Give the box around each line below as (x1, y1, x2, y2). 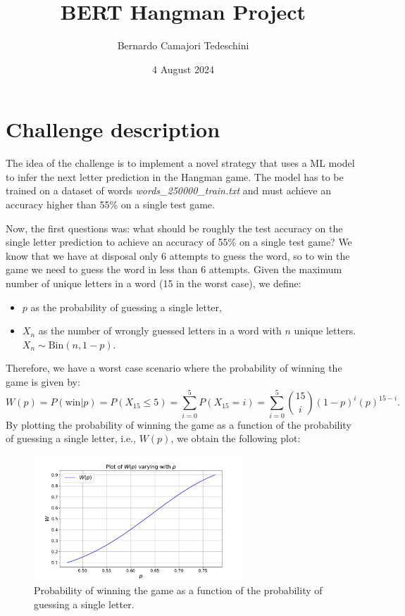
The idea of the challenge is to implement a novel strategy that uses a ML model (6, 156, 355, 170)
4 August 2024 (152, 61, 214, 76)
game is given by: (6, 374, 80, 389)
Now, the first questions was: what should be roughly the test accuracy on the (6, 220, 343, 235)
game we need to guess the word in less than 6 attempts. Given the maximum (6, 262, 342, 277)
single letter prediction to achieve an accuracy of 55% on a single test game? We (6, 234, 352, 249)
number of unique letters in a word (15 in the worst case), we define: (6, 276, 301, 290)
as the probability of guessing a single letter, (30, 299, 222, 314)
